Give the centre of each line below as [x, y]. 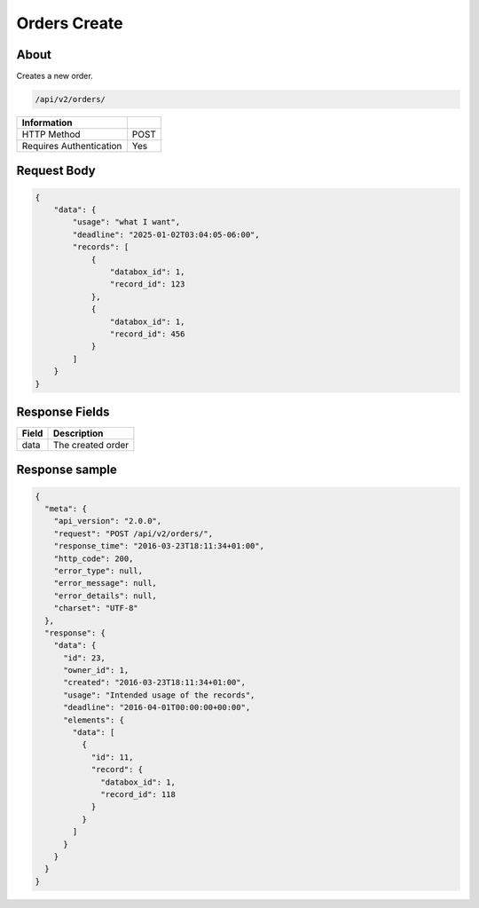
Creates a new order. [55, 76]
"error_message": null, [105, 583]
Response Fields [63, 411]
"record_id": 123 [147, 284]
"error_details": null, [105, 596]
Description [78, 433]
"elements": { [94, 720]
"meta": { [66, 509]
